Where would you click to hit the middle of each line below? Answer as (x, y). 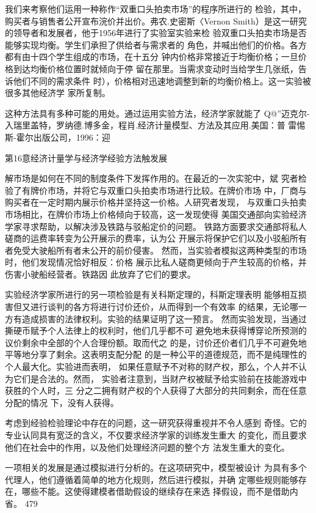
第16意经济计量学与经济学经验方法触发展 (86, 157)
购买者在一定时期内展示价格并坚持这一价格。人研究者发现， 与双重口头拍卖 (156, 202)
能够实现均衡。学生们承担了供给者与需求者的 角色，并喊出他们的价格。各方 (156, 44)
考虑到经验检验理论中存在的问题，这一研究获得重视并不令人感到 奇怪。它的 (156, 423)
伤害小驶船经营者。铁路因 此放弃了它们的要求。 (100, 274)
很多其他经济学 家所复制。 (58, 93)
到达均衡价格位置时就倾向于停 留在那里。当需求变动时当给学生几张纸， (156, 68)
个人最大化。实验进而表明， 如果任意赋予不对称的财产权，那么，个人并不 (152, 367)
